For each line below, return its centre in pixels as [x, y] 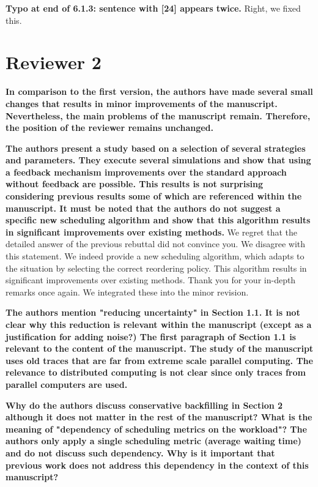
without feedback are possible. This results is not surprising [135, 184]
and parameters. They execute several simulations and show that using [158, 160]
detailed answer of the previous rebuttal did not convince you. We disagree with [156, 244]
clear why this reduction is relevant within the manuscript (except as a [159, 324]
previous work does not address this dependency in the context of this [157, 465]
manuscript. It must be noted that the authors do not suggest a [143, 208]
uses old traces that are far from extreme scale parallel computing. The [159, 360]
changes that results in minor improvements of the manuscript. [142, 103]
